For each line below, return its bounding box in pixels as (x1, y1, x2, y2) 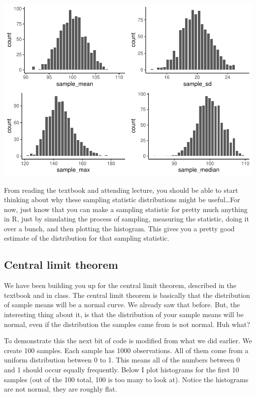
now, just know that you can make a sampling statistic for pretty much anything (4, 204, 248, 214)
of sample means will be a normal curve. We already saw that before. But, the (4, 299, 240, 310)
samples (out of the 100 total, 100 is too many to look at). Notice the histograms (4, 374, 249, 384)
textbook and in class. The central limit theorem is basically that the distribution (4, 289, 250, 300)
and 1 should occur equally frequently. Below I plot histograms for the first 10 (4, 364, 239, 375)
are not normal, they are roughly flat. (4, 384, 117, 394)
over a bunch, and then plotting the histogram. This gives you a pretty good (4, 223, 235, 233)
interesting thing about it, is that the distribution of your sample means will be (4, 309, 244, 320)
